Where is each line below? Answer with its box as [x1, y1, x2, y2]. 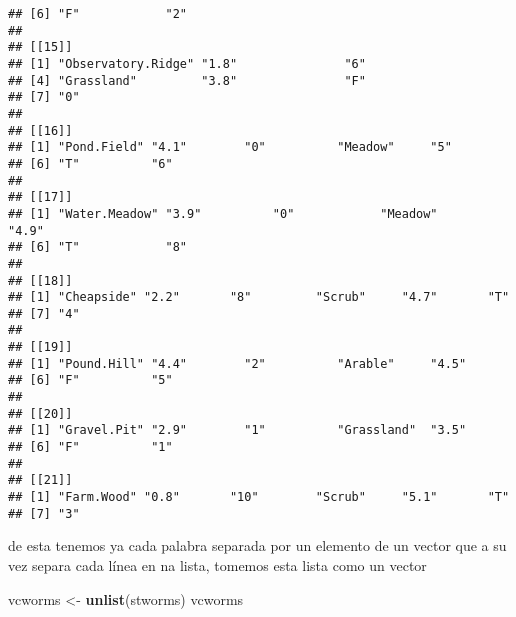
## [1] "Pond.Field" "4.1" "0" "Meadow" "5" [8, 140, 452, 155]
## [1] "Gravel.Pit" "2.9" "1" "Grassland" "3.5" [8, 423, 467, 438]
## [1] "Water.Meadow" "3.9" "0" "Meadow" [8, 206, 438, 221]
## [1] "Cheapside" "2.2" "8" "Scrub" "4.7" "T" [8, 290, 510, 305]
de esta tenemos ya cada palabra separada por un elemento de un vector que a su [8, 535, 507, 556]
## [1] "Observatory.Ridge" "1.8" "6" [8, 56, 366, 71]
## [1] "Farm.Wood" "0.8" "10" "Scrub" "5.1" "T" [8, 490, 510, 505]
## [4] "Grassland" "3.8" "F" [8, 73, 366, 88]
